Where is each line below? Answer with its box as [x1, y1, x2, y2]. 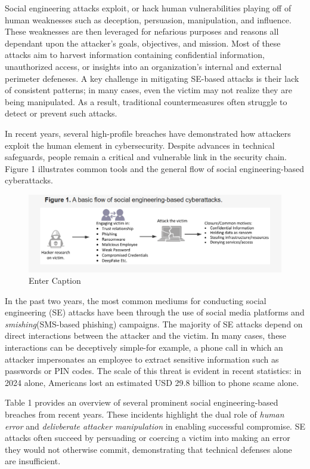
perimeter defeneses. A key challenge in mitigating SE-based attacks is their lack [5, 72, 299, 84]
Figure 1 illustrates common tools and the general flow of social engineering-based [5, 162, 304, 174]
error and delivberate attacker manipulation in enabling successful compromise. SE [5, 419, 305, 432]
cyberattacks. [5, 174, 54, 186]
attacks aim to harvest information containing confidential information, [5, 48, 265, 61]
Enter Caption [29, 274, 81, 287]
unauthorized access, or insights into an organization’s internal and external [5, 60, 282, 72]
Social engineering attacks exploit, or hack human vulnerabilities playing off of [5, 2, 292, 14]
